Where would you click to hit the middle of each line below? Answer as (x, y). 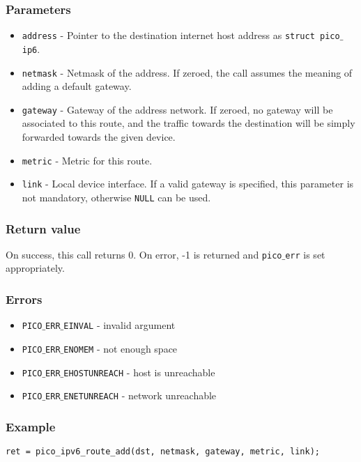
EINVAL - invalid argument (120, 325)
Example (31, 426)
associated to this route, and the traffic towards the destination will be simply (189, 123)
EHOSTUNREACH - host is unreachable (139, 372)
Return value (43, 228)
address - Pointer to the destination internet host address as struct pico (181, 35)
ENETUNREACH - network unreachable (140, 395)
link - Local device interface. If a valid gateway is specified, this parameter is (188, 184)
